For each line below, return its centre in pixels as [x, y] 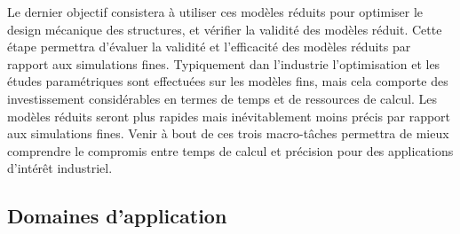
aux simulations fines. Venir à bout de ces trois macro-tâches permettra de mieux [228, 133]
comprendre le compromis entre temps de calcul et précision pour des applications [230, 150]
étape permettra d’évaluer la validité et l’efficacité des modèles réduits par [209, 47]
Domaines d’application [117, 216]
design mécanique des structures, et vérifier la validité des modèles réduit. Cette [225, 29]
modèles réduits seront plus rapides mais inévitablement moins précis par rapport [229, 116]
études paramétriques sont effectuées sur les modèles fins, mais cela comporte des [228, 81]
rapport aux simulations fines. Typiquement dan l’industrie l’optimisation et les [224, 63]
